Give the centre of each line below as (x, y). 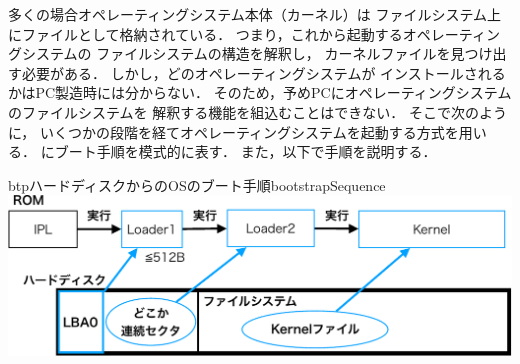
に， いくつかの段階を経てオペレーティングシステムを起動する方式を (233, 131)
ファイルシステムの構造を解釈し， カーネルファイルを (273, 53)
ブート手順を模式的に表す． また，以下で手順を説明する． (245, 151)
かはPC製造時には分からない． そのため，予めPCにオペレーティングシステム (260, 92)
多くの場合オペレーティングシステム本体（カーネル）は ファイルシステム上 (254, 14)
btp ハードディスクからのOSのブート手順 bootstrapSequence (197, 184)
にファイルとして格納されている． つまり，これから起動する (205, 33)
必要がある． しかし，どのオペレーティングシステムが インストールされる (263, 72)
